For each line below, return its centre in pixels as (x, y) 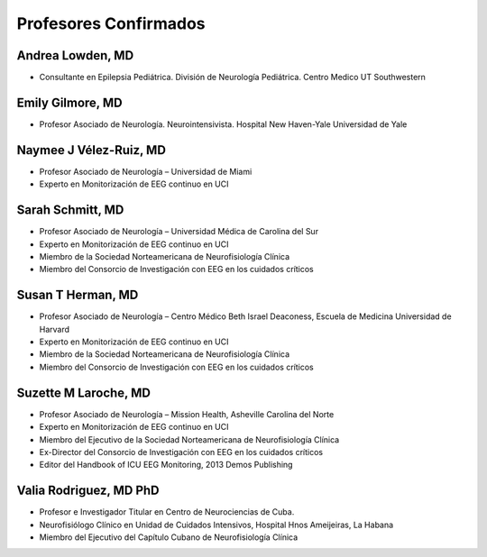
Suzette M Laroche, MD (83, 393)
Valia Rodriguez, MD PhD (88, 491)
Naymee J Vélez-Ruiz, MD (92, 150)
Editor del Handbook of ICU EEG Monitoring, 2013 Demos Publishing (166, 465)
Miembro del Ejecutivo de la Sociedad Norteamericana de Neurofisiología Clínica (189, 439)
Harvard (55, 329)
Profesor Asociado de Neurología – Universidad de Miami (146, 171)
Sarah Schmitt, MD (70, 210)
